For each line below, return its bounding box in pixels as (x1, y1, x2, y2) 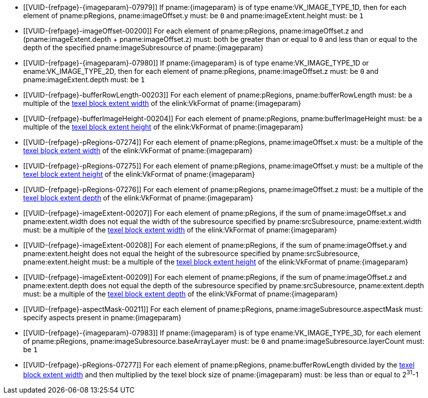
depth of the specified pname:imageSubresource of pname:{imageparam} (23, 43, 263, 52)
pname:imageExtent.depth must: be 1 (23, 75, 145, 84)
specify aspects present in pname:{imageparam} (23, 313, 182, 322)
